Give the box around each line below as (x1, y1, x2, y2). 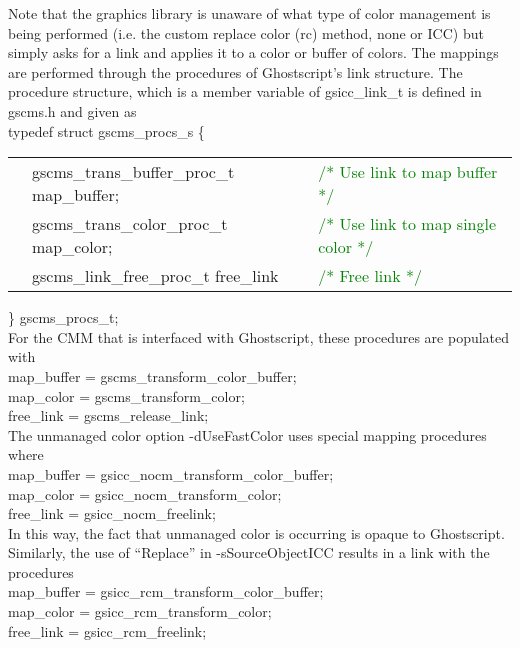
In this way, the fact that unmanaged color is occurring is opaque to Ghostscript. (8, 522, 505, 543)
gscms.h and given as (8, 100, 137, 121)
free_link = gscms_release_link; (8, 405, 209, 426)
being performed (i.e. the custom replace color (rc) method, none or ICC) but (8, 22, 484, 43)
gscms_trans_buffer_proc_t (32, 160, 235, 184)
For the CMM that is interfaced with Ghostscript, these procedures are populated (8, 326, 510, 347)
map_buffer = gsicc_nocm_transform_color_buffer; (8, 463, 334, 484)
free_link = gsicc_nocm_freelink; (8, 503, 216, 524)
